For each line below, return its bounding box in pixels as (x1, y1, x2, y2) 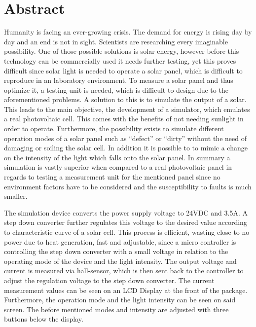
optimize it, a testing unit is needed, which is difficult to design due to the (4, 84, 228, 95)
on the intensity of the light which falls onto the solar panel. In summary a (4, 152, 230, 162)
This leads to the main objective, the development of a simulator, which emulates (4, 104, 250, 114)
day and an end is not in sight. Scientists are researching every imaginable (4, 36, 228, 46)
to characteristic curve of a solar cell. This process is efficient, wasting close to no (4, 227, 250, 237)
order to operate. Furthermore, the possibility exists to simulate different (4, 123, 224, 134)
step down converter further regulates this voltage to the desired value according (4, 217, 247, 227)
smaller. (4, 191, 28, 201)
